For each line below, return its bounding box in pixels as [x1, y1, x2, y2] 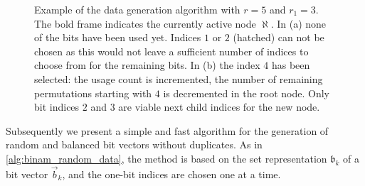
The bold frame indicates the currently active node [34, 16, 256, 31]
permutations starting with [34, 85, 152, 100]
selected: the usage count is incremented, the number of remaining [34, 71, 323, 86]
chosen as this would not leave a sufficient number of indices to [34, 43, 309, 58]
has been [271, 58, 310, 72]
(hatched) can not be [233, 30, 324, 45]
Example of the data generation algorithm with [34, 2, 240, 16]
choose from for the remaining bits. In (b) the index [34, 58, 260, 72]
